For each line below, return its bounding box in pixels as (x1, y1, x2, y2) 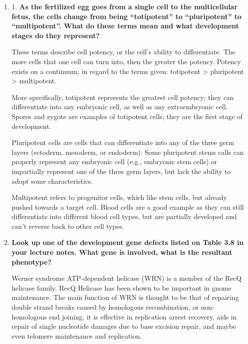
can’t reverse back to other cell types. (11, 221, 124, 231)
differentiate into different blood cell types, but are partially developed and (11, 211, 237, 221)
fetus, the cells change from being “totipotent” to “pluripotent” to (11, 11, 242, 21)
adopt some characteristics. (11, 175, 93, 186)
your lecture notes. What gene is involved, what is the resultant (11, 247, 233, 257)
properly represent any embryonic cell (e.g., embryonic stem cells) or (11, 156, 218, 167)
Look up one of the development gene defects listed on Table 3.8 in (11, 237, 244, 247)
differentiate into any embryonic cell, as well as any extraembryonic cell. (11, 101, 228, 112)
